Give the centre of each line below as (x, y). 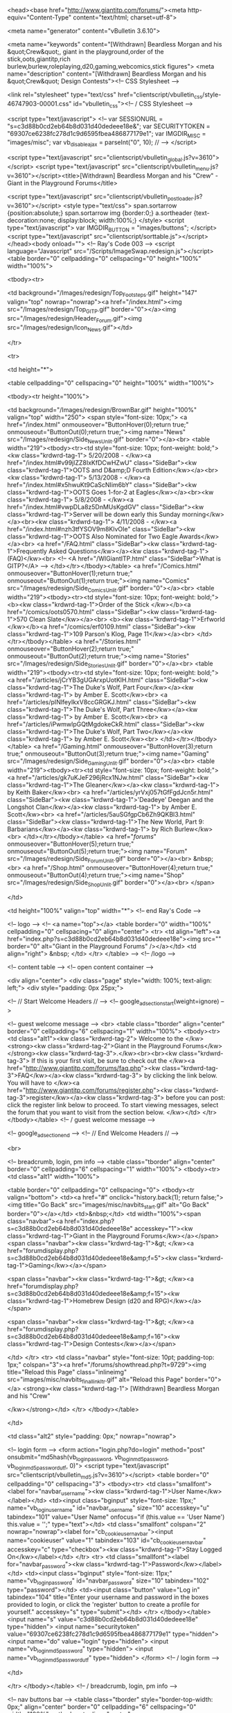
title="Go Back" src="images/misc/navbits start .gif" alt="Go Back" (116, 1205)
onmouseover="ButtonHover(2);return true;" (71, 649)
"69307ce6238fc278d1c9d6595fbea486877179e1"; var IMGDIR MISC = (107, 134)
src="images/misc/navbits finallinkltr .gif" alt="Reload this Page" (95, 1380)
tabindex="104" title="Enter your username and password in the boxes (108, 1597)
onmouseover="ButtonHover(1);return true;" (70, 573)
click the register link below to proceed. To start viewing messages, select (113, 1105)
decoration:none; (32, 220)
